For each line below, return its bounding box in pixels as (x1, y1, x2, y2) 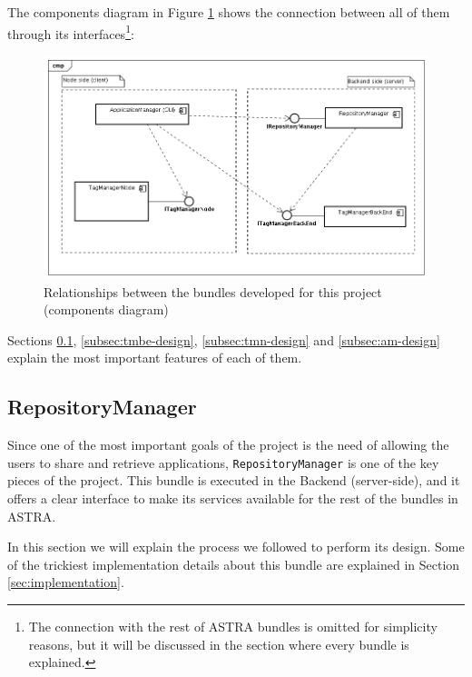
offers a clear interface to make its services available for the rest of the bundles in (7, 489, 458, 508)
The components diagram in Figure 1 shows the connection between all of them (7, 3, 450, 21)
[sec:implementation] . (7, 572, 124, 592)
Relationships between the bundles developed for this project (44, 282, 382, 301)
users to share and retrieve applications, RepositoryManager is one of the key (7, 453, 439, 472)
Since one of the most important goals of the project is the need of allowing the (7, 435, 449, 454)
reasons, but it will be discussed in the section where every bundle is (28, 634, 409, 653)
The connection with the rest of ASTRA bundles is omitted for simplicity (28, 617, 438, 636)
